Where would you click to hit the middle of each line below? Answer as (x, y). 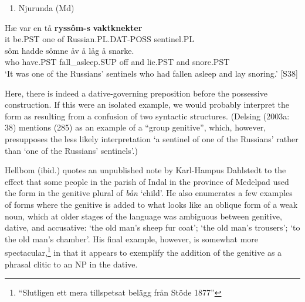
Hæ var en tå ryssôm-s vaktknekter (74, 27)
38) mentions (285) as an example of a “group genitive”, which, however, (135, 127)
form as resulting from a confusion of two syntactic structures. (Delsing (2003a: (147, 116)
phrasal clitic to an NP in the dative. (71, 264)
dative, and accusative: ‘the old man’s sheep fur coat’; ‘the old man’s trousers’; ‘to (152, 227)
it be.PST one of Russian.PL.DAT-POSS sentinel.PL (100, 39)
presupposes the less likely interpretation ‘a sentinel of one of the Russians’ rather (152, 138)
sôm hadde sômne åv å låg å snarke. (70, 50)
